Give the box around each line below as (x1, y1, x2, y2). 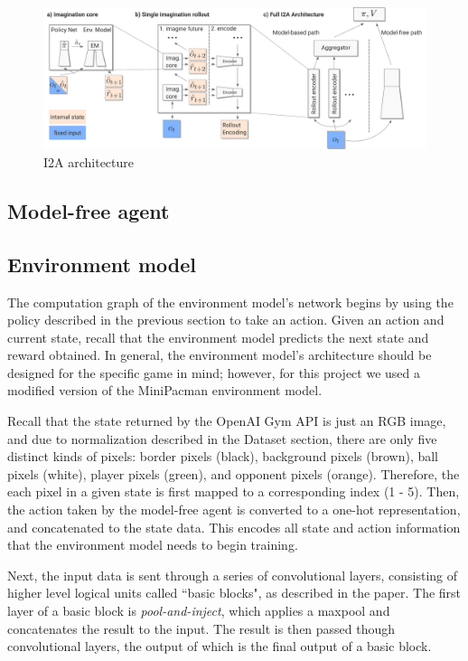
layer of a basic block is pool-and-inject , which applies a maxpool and (7, 601, 390, 620)
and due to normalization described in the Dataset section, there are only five (7, 429, 437, 448)
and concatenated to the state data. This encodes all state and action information (7, 517, 461, 536)
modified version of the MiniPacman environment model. (7, 381, 323, 400)
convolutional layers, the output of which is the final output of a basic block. (7, 637, 432, 656)
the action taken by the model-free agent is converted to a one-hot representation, (7, 500, 461, 519)
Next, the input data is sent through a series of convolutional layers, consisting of (7, 565, 458, 584)
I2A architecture (43, 152, 135, 171)
